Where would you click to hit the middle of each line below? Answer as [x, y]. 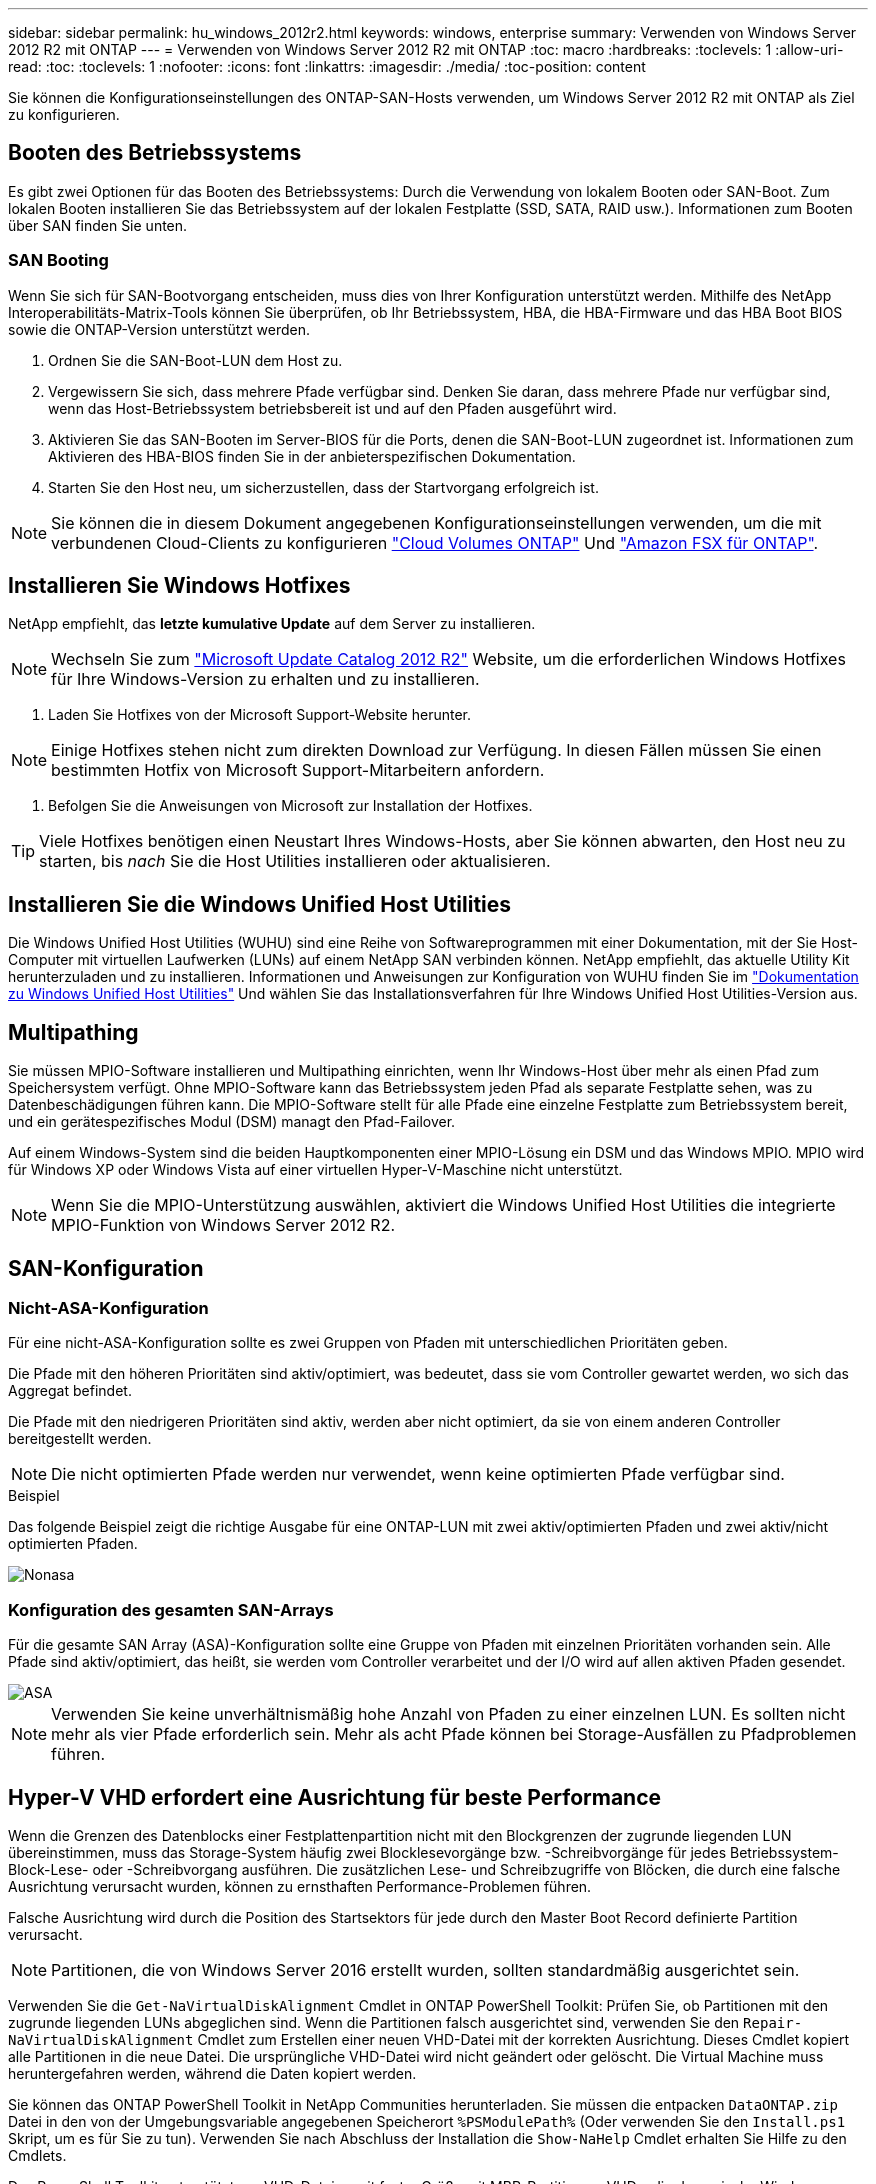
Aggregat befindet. [70, 1391]
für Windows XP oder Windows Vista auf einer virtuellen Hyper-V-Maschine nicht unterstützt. [315, 1170]
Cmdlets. [37, 2155]
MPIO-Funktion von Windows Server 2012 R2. [223, 1225]
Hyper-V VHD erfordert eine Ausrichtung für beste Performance [335, 1797]
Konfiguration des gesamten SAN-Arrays [171, 1609]
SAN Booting [58, 260]
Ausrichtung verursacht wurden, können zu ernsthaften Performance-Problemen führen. [300, 1886]
